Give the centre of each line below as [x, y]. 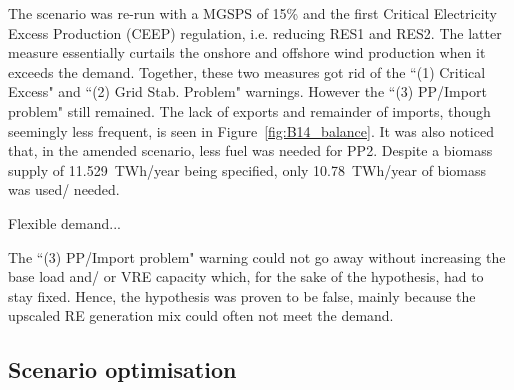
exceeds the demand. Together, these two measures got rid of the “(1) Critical [247, 71]
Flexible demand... [64, 222]
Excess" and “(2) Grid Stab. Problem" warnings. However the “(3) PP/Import [247, 91]
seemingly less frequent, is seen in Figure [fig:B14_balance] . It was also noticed [251, 130]
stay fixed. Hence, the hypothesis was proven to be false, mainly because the [242, 295]
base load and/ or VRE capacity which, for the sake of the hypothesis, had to [246, 276]
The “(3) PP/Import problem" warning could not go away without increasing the [257, 256]
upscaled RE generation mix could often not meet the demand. [201, 315]
